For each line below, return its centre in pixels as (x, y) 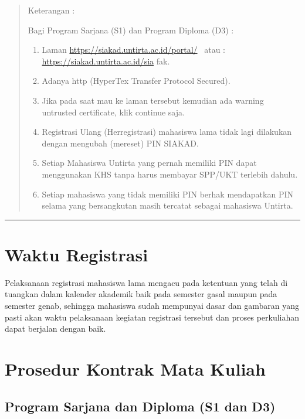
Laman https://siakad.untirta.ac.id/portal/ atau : (133, 50)
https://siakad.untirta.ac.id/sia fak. (106, 61)
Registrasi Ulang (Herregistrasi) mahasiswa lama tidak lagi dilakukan (167, 132)
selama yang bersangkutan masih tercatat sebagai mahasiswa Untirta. (167, 205)
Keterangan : (51, 10)
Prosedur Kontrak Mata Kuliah (135, 369)
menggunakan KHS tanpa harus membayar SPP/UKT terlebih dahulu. (170, 174)
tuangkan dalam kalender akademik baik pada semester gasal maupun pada (141, 294)
